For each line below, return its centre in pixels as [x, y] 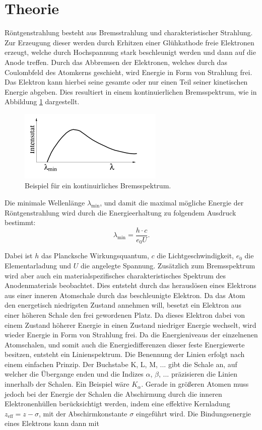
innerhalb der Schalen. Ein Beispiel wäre [67, 384]
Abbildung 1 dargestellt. [42, 101]
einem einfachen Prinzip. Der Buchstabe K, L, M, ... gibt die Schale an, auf [121, 364]
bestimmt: [20, 222]
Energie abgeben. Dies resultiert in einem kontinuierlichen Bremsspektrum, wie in [131, 91]
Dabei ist [19, 256]
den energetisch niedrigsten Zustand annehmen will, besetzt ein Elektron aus [123, 305]
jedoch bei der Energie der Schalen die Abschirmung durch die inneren [113, 393]
